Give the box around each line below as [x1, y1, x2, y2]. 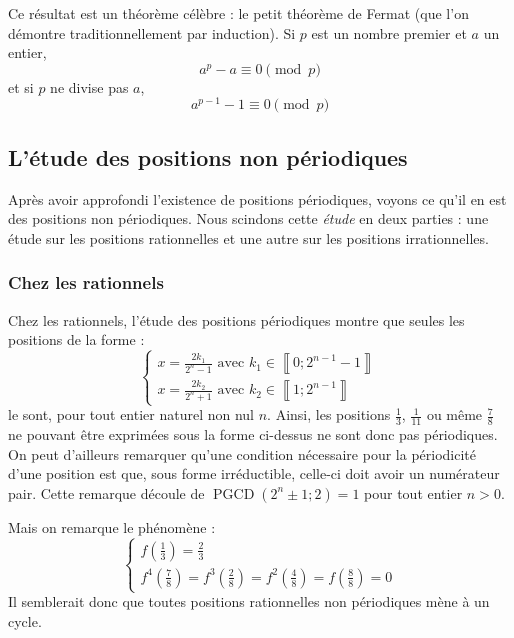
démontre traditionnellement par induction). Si [8, 22, 296, 43]
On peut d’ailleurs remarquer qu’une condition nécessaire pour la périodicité [8, 443, 477, 464]
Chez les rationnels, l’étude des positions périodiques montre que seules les [8, 309, 465, 330]
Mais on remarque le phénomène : [8, 516, 216, 537]
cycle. [8, 610, 42, 631]
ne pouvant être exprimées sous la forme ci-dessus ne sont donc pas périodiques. [8, 424, 498, 445]
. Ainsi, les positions [267, 404, 391, 425]
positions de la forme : [8, 329, 145, 350]
